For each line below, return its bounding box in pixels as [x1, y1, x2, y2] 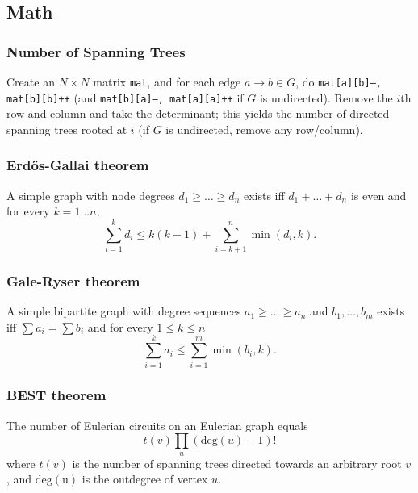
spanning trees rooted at [6, 120, 127, 137]
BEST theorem [6, 385, 107, 405]
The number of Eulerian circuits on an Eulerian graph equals [6, 416, 308, 433]
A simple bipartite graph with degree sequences [6, 303, 241, 320]
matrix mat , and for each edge [93, 73, 241, 90]
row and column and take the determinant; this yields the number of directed [6, 105, 390, 122]
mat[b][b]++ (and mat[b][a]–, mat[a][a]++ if [6, 89, 244, 106]
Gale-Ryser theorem [6, 270, 140, 290]
